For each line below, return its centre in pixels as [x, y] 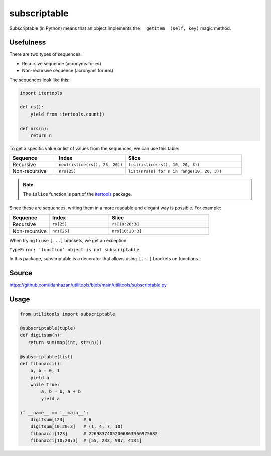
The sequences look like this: [39, 80]
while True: [45, 385]
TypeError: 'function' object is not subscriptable [74, 249]
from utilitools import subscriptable [67, 314]
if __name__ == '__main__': [54, 413]
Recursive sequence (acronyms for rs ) [61, 63]
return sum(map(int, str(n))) [65, 342]
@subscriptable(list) [46, 356]
